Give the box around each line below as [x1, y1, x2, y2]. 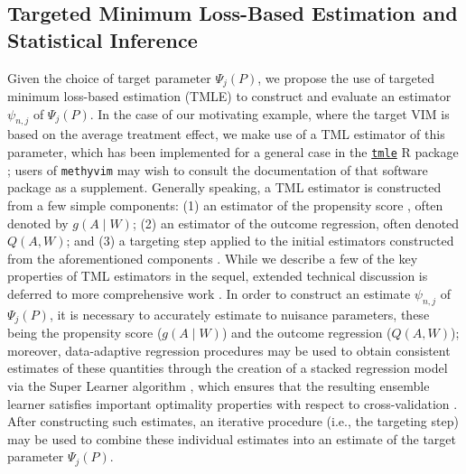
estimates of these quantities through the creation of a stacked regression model [7, 358, 448, 377]
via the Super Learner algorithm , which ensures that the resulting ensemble [7, 376, 430, 395]
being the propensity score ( [7, 323, 163, 342]
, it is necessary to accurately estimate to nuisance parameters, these [49, 304, 430, 323]
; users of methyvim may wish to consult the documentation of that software [7, 160, 428, 179]
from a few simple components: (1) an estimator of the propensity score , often [7, 195, 443, 214]
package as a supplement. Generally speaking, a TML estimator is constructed [7, 178, 442, 197]
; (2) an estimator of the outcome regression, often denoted [132, 213, 460, 232]
